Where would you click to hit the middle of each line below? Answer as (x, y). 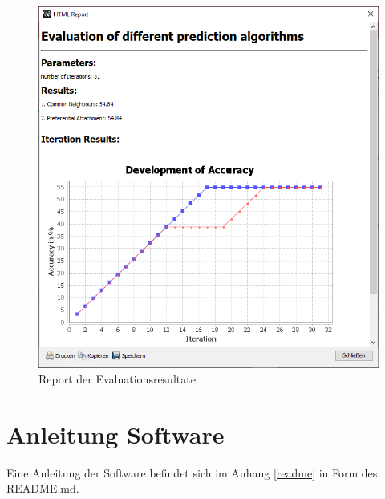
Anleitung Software (115, 434)
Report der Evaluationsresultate (117, 379)
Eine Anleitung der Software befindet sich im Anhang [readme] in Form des (192, 472)
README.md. (43, 488)
